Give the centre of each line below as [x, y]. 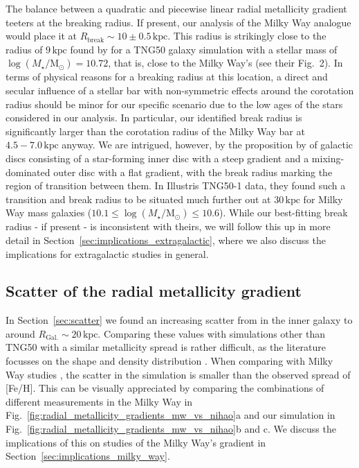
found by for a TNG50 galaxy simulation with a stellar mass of [204, 49]
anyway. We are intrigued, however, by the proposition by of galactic [208, 145]
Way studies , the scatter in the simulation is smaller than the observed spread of [178, 374]
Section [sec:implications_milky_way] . [88, 456]
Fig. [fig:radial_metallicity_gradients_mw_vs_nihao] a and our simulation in [171, 415]
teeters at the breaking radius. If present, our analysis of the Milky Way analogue [178, 22]
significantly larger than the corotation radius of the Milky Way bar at [155, 131]
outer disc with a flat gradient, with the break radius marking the [193, 172]
